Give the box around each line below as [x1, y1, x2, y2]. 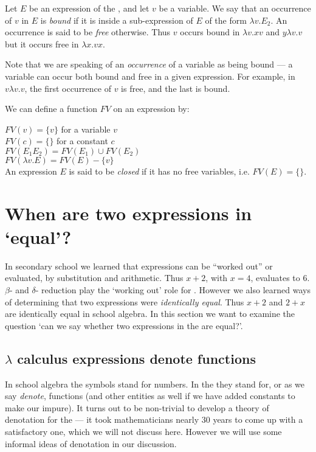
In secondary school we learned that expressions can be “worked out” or [5, 259, 273, 272]
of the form [205, 13, 247, 26]
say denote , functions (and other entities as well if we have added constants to [5, 389, 295, 402]
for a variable [61, 122, 111, 135]
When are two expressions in [5, 200, 252, 225]
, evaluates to [250, 271, 300, 284]
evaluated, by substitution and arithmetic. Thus [5, 271, 184, 284]
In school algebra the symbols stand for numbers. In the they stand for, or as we [5, 377, 305, 390]
